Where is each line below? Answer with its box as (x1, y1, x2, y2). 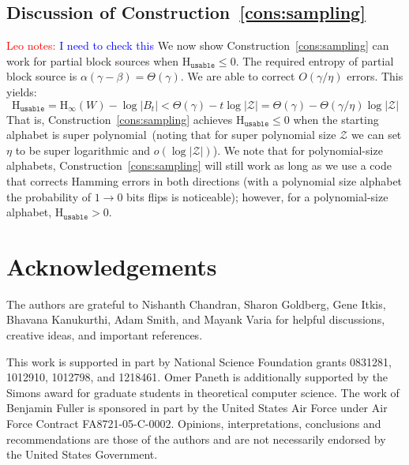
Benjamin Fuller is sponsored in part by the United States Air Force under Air (6, 399, 388, 416)
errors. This (347, 68, 403, 84)
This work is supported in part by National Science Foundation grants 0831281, (6, 353, 392, 369)
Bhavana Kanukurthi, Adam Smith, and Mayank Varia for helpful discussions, (6, 311, 385, 328)
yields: (6, 83, 37, 99)
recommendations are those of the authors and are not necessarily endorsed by (6, 430, 386, 447)
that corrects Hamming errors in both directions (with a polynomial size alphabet (6, 172, 403, 189)
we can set (351, 126, 402, 143)
